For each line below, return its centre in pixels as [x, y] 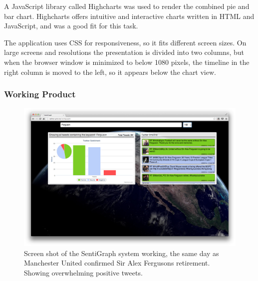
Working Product [40, 94]
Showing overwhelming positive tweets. [83, 272]
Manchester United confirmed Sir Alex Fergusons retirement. [117, 263]
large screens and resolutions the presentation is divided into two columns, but [124, 52]
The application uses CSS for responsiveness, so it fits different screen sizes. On [125, 42]
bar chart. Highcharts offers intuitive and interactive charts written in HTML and [129, 16]
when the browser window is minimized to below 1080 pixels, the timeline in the [127, 62]
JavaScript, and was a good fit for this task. [71, 26]
